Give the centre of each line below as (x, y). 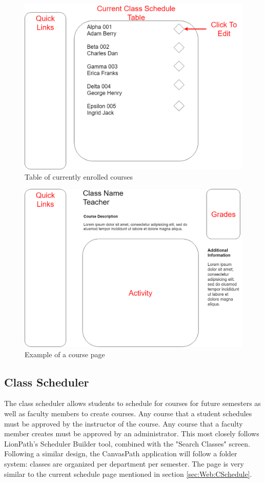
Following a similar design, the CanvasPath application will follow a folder (121, 453)
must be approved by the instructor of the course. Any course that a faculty (124, 423)
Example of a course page (65, 354)
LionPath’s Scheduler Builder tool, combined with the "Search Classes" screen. (127, 443)
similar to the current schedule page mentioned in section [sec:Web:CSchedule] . (128, 474)
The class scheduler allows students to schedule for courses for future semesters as (132, 403)
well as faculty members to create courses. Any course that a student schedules (128, 413)
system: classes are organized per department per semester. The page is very (124, 463)
